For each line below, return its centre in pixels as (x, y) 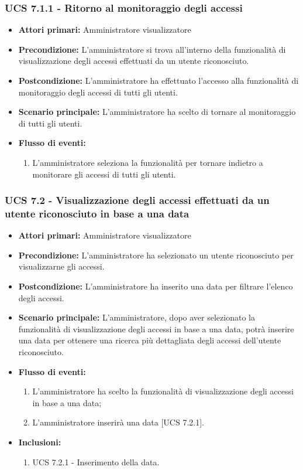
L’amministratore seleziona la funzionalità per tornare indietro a (148, 162)
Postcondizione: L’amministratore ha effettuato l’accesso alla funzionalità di (159, 80)
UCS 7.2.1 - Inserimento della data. (96, 462)
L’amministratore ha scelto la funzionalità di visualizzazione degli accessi (163, 391)
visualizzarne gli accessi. (61, 266)
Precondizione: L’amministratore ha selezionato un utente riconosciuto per (156, 255)
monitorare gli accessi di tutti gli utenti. (104, 174)
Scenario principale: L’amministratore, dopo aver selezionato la (137, 317)
